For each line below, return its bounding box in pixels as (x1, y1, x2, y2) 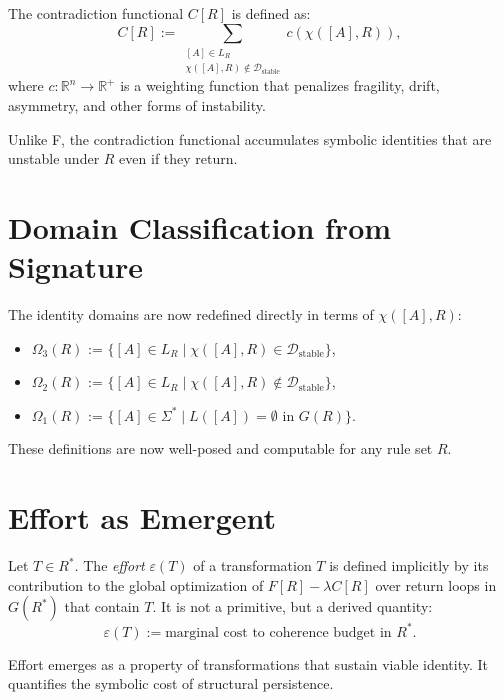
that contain (64, 596, 140, 617)
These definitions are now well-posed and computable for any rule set (8, 438, 433, 459)
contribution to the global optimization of (8, 574, 264, 595)
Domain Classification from (8, 206, 392, 247)
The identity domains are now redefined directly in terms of (8, 304, 374, 325)
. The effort (74, 555, 145, 576)
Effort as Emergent (8, 497, 277, 538)
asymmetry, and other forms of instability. (8, 95, 266, 116)
